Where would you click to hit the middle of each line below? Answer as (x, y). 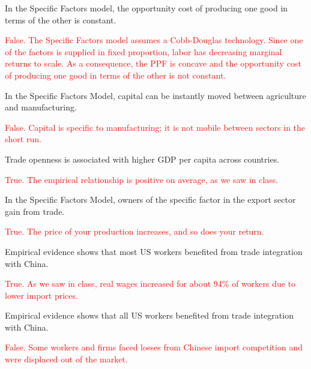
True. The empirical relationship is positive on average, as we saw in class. (142, 179)
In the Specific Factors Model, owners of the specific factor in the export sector (150, 199)
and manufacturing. (41, 107)
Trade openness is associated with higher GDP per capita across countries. (142, 159)
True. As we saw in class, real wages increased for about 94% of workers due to (150, 283)
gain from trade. (35, 211)
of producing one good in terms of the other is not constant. (116, 75)
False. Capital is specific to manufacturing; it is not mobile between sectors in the (155, 127)
